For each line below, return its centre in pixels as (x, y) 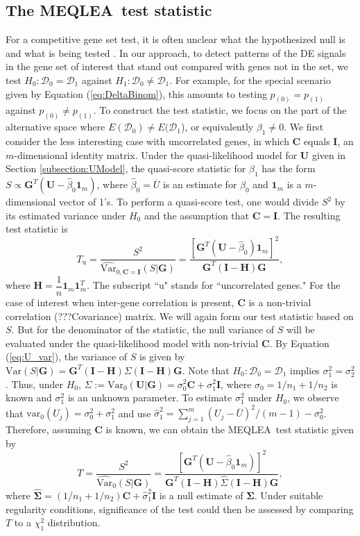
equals (317, 141)
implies (305, 370)
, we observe (313, 397)
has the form (289, 168)
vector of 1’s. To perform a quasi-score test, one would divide (189, 202)
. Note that (206, 370)
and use (135, 413)
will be (300, 329)
